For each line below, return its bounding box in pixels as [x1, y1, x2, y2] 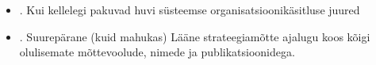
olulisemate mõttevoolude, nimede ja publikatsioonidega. [19, 44, 295, 60]
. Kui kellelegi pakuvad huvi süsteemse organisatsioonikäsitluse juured [19, 2, 360, 17]
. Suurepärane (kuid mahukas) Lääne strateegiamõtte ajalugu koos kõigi [19, 28, 370, 44]
